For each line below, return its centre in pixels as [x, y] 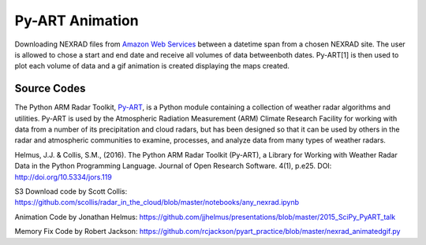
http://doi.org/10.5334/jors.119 [63, 176]
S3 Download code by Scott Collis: [71, 191]
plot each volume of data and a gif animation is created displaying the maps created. [152, 66]
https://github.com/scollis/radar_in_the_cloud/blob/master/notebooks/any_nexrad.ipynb [157, 202]
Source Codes [50, 89]
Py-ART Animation [77, 20]
